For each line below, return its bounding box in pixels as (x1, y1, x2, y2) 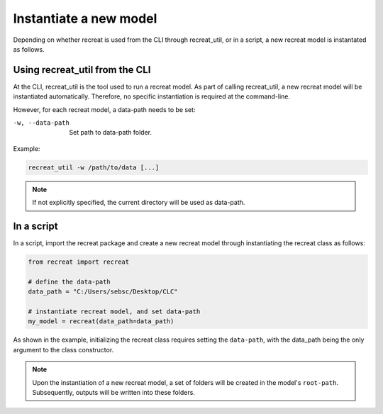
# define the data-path (28, 277, 111, 286)
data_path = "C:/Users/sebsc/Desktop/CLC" (28, 288, 178, 296)
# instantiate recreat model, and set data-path (28, 308, 201, 315)
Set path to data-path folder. (69, 128, 152, 137)
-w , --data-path (13, 119, 70, 127)
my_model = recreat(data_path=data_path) (28, 318, 174, 325)
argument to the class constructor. (13, 345, 114, 354)
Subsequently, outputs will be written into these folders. (32, 388, 195, 396)
